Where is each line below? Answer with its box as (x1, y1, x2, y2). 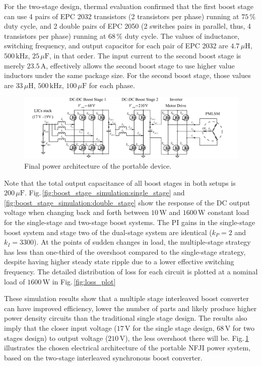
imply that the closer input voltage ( (4, 322, 117, 333)
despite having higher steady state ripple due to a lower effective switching (4, 256, 234, 267)
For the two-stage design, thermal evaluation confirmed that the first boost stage (4, 1, 253, 11)
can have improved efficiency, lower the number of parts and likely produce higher (4, 303, 257, 313)
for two (232, 322, 255, 333)
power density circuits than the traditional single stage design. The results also (4, 313, 247, 323)
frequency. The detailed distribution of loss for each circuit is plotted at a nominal (4, 266, 258, 277)
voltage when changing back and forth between (4, 207, 149, 217)
